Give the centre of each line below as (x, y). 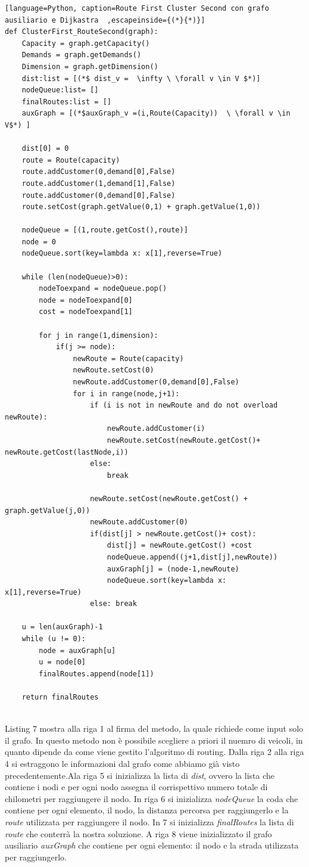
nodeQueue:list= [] (60, 90)
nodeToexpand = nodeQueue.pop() (103, 289)
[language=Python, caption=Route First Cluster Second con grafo (137, 8)
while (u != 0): (54, 639)
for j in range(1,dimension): (99, 335)
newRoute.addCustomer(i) (156, 429)
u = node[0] (63, 662)
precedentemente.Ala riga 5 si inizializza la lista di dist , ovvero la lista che (140, 775)
